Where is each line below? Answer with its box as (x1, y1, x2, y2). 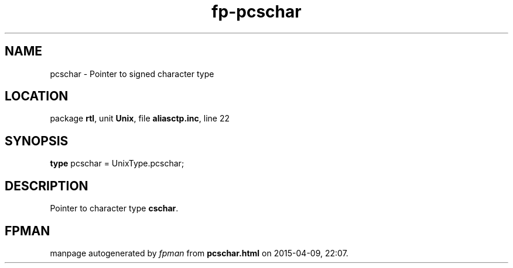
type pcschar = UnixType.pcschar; (50, 158, 184, 169)
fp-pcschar (211, 2, 302, 22)
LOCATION (5, 89, 69, 104)
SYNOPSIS (5, 133, 69, 148)
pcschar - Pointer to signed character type (50, 68, 214, 79)
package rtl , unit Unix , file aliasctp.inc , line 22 (50, 113, 230, 124)
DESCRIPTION (5, 178, 88, 193)
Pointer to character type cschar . (50, 203, 179, 214)
